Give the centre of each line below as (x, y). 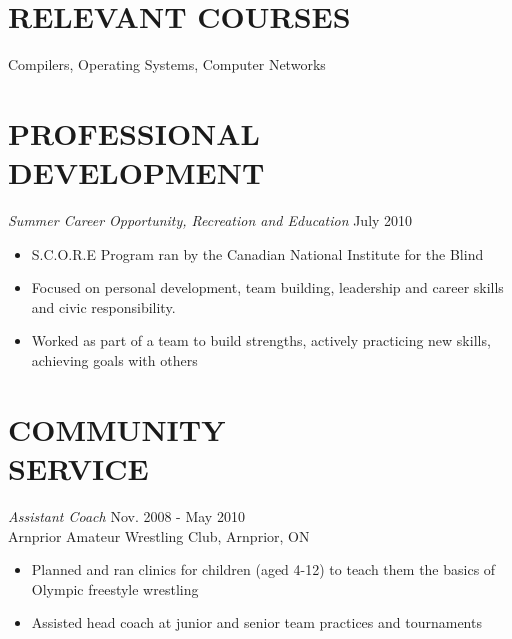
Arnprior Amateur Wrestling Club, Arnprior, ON (159, 535)
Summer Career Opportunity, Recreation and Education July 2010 (210, 220)
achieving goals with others (114, 360)
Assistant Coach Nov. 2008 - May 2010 (126, 515)
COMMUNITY (117, 428)
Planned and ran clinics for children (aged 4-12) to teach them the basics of (263, 569)
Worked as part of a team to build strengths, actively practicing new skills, (261, 340)
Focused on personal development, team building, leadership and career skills (267, 287)
